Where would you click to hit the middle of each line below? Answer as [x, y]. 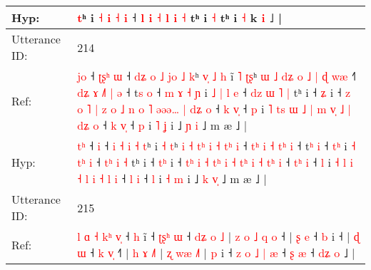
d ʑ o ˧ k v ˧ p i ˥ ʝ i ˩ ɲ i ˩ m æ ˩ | [162, 125]
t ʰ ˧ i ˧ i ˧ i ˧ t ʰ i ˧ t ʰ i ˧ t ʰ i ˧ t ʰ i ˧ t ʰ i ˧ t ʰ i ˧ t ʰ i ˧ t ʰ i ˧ [217, 146]
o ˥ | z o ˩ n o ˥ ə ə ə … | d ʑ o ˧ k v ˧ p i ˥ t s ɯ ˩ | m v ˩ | [214, 109]
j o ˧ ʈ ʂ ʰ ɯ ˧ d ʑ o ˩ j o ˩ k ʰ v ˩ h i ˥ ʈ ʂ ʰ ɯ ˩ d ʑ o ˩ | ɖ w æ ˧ [217, 76]
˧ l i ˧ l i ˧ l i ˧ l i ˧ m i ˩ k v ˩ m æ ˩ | [172, 178]
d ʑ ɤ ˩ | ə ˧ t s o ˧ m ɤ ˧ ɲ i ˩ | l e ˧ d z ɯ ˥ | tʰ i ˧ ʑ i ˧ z [214, 92]
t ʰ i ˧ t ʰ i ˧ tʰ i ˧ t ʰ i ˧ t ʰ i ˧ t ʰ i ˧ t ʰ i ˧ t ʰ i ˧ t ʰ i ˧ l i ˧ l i [215, 162]
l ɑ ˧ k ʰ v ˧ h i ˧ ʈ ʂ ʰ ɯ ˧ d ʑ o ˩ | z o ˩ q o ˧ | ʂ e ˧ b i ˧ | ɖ [218, 236]
